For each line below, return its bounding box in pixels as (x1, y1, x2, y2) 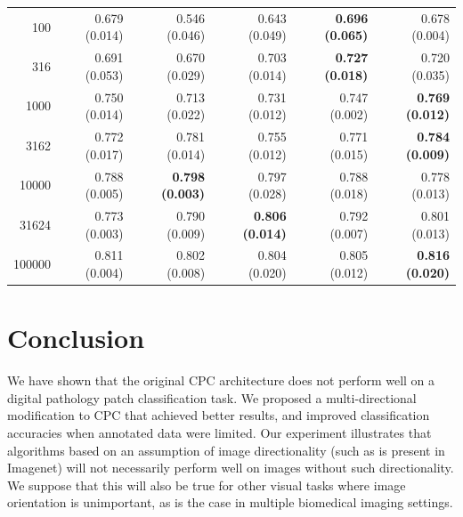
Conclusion (7, 319, 145, 356)
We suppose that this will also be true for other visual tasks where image (7, 475, 406, 494)
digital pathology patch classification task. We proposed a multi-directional (7, 388, 417, 407)
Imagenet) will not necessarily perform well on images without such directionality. (7, 458, 454, 477)
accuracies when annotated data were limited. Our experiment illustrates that (7, 423, 432, 441)
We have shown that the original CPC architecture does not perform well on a (7, 371, 435, 390)
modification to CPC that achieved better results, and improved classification (7, 406, 430, 424)
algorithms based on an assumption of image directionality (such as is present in (7, 440, 445, 459)
